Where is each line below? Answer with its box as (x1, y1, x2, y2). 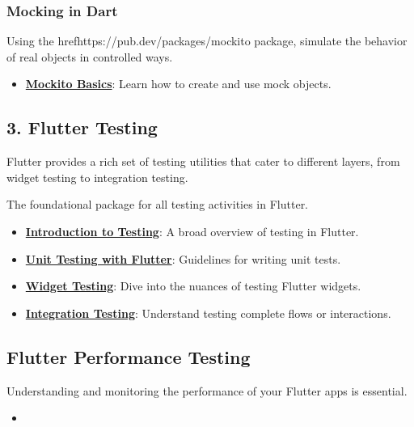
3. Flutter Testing (6, 115, 158, 140)
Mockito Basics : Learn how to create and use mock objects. (25, 75, 332, 92)
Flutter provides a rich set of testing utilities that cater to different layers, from (6, 153, 400, 170)
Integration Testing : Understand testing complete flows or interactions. (25, 304, 391, 321)
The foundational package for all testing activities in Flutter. (6, 196, 309, 213)
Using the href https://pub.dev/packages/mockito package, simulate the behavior (6, 32, 408, 49)
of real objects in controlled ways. (6, 48, 173, 65)
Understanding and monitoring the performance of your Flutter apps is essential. (6, 382, 408, 399)
